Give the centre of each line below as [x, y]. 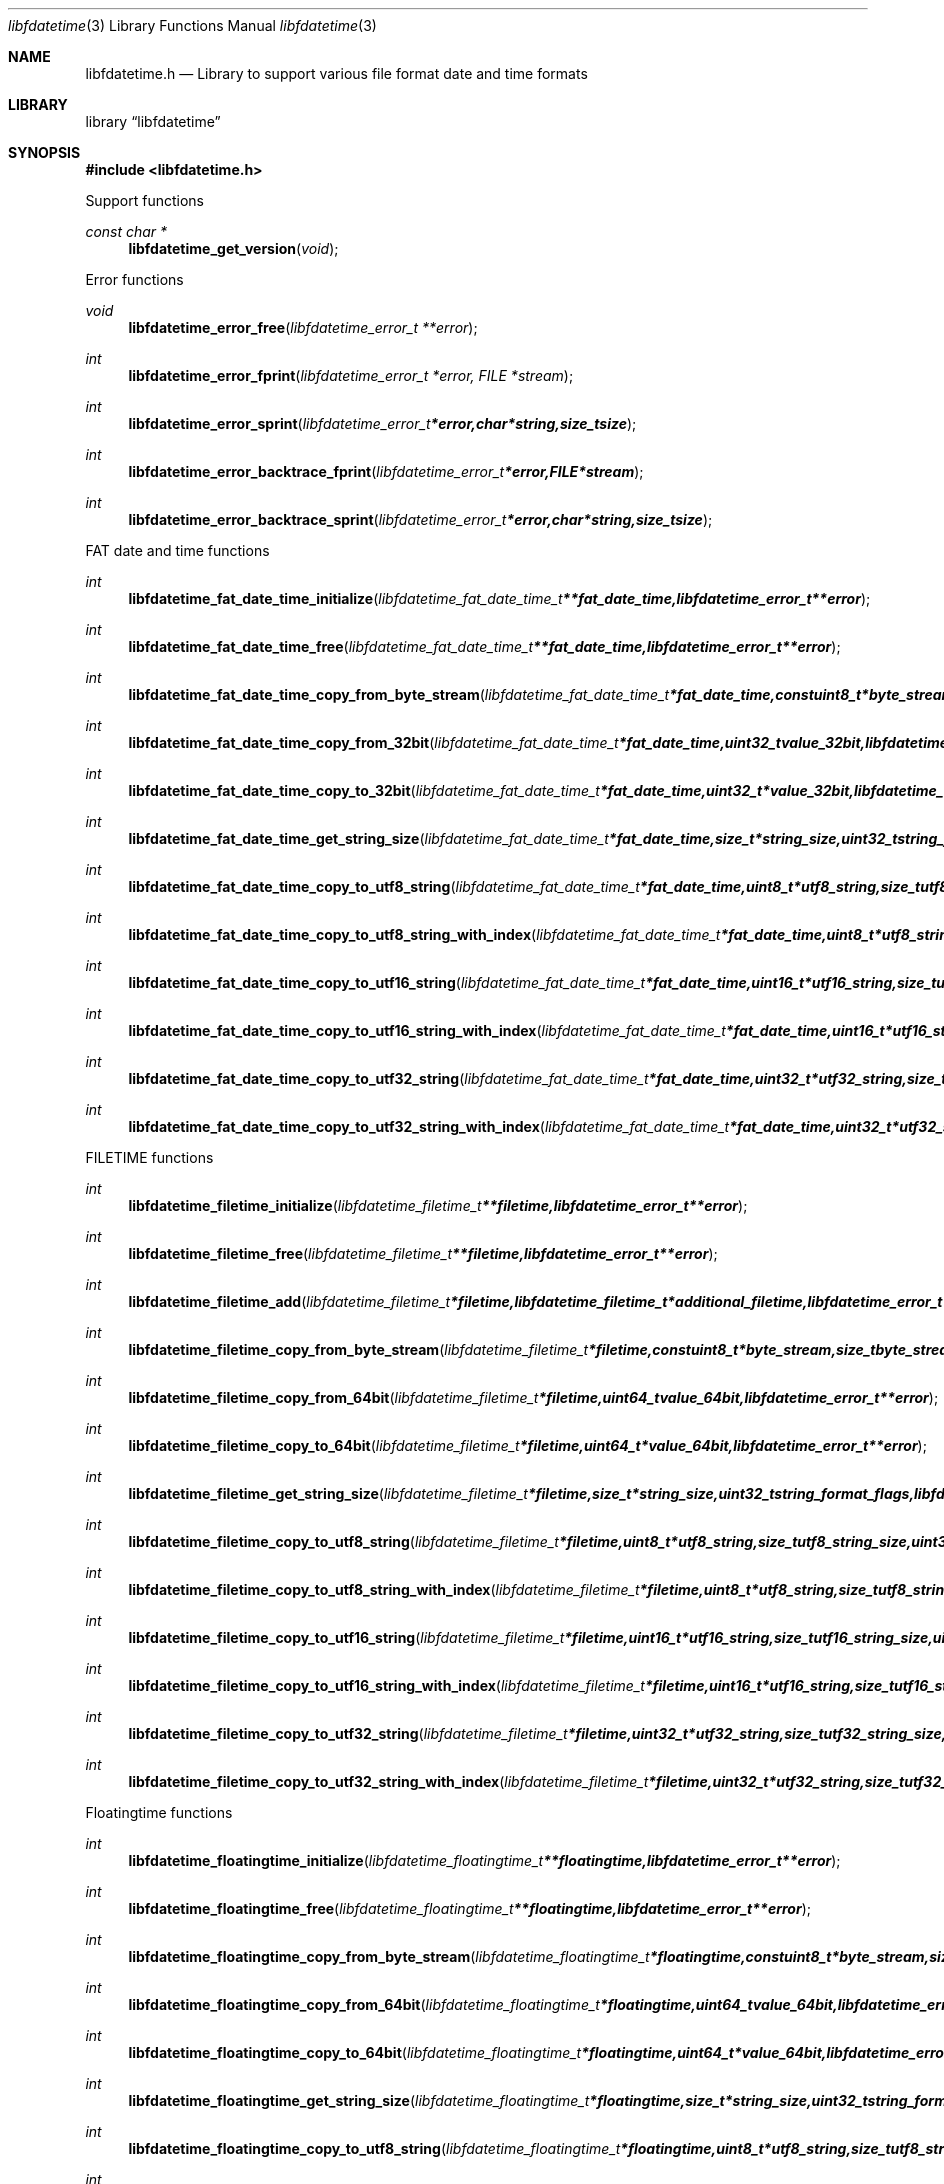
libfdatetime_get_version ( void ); [233, 248]
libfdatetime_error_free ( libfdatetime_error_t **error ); [303, 327]
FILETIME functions [149, 1157]
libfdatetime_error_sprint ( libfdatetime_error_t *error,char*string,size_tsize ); [382, 423]
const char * [126, 231]
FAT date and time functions [177, 550]
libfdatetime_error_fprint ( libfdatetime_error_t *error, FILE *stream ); [351, 375]
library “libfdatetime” [153, 121]
